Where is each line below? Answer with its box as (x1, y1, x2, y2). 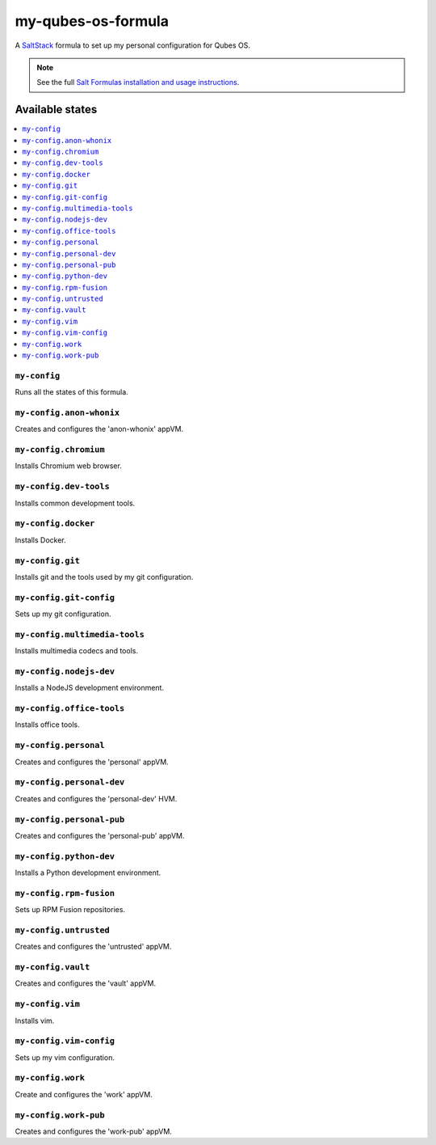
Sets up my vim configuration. (15, 1052, 115, 1063)
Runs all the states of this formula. (15, 387, 128, 397)
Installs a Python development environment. (15, 868, 161, 877)
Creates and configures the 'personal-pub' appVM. (15, 830, 185, 840)
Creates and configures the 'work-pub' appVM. (15, 1126, 173, 1136)
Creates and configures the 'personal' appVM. (15, 757, 169, 767)
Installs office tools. (15, 720, 80, 729)
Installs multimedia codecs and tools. (15, 646, 139, 656)
